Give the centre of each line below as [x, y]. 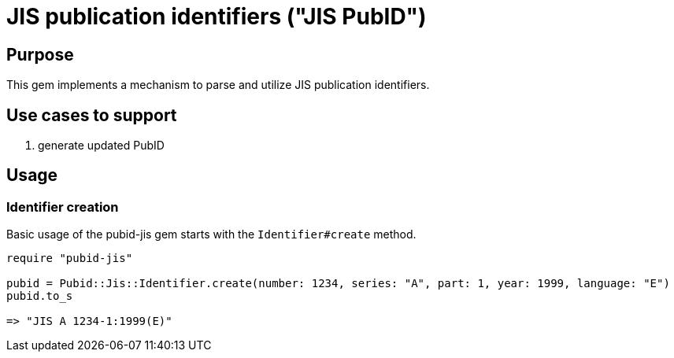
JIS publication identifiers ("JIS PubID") [217, 17]
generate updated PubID [101, 146]
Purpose [40, 54]
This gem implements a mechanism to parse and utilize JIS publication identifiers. [218, 85]
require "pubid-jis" [70, 258]
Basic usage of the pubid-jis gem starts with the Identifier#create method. [211, 234]
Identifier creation [63, 207]
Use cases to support [92, 115]
